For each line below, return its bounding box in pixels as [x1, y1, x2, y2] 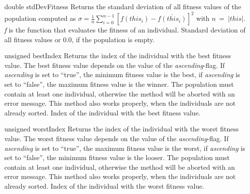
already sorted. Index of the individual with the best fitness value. [4, 107, 201, 117]
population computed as [4, 13, 76, 23]
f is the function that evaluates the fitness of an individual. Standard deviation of [4, 25, 246, 35]
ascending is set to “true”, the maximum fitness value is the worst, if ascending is [4, 143, 246, 153]
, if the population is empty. [72, 34, 155, 44]
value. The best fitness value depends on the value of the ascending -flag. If [4, 60, 225, 70]
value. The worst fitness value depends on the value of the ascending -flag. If [4, 133, 229, 144]
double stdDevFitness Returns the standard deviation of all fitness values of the [4, 1, 241, 11]
